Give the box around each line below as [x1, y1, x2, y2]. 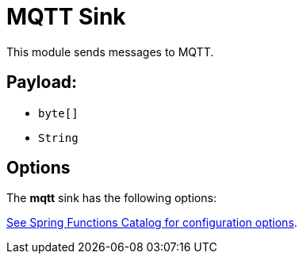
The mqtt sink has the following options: [6, 191, 217, 205]
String [38, 131, 79, 144]
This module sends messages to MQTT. [6, 44, 214, 59]
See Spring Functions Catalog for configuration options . [6, 216, 297, 230]
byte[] [38, 106, 79, 120]
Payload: [6, 72, 78, 93]
